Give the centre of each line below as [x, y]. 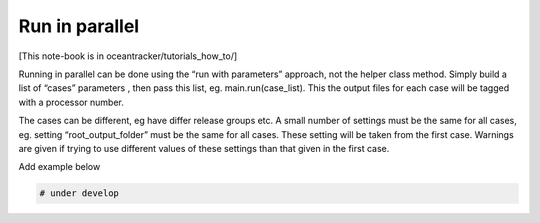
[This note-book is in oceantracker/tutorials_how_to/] [128, 56]
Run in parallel [79, 26]
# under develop [79, 193]
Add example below [59, 167]
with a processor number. [71, 102]
